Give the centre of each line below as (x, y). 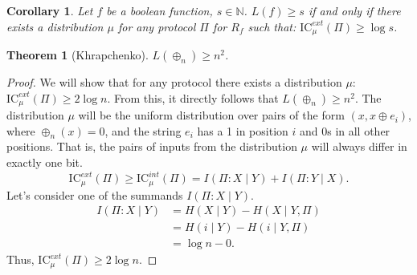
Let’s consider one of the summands (95, 194)
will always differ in (359, 146)
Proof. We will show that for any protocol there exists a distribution (174, 82)
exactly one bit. (45, 162)
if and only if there (354, 10)
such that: (272, 26)
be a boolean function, (159, 10)
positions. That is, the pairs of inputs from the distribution (152, 146)
